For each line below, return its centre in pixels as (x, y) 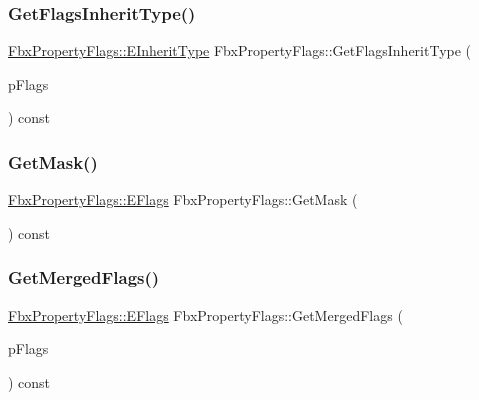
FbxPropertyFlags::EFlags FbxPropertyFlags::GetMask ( (183, 199)
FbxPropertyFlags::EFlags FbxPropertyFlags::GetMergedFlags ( (205, 314)
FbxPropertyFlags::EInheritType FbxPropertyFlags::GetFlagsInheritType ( (240, 50)
